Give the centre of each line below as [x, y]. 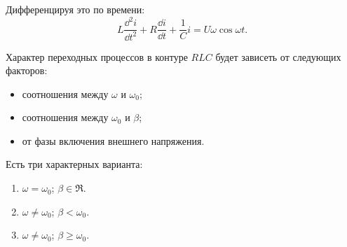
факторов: [27, 70]
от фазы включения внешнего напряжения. [113, 140]
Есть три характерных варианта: [74, 164]
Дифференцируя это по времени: [75, 9]
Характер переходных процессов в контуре [97, 56]
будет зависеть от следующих [278, 56]
